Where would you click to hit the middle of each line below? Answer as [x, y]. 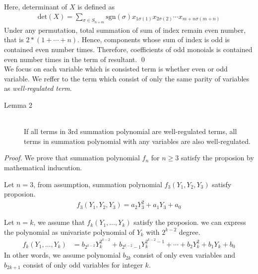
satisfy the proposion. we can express [190, 222]
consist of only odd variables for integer [83, 264]
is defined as [96, 6]
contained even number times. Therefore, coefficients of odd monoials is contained [128, 49]
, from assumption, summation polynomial [98, 184]
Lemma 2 [18, 104]
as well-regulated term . [38, 88]
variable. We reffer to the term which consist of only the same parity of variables [127, 78]
